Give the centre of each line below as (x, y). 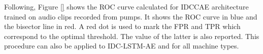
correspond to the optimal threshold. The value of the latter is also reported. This (132, 36)
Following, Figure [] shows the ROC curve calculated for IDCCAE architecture (126, 6)
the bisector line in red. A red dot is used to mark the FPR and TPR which (122, 26)
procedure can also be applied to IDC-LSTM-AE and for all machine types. (122, 46)
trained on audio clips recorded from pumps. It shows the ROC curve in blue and (131, 16)
